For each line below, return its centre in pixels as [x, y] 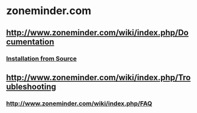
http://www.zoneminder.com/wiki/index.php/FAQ [79, 103]
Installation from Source [41, 58]
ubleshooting [31, 87]
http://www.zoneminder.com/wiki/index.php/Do [97, 33]
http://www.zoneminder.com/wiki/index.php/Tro [98, 77]
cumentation [30, 41]
